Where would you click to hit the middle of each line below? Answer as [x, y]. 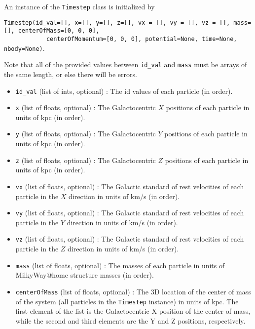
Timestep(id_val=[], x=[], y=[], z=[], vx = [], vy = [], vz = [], [117, 22]
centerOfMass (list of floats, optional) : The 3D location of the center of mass [133, 291]
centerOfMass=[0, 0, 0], [59, 31]
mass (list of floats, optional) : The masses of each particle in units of [120, 265]
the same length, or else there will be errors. [71, 74]
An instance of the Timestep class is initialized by [79, 6]
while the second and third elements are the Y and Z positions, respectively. [130, 320]
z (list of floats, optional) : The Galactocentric [86, 160]
